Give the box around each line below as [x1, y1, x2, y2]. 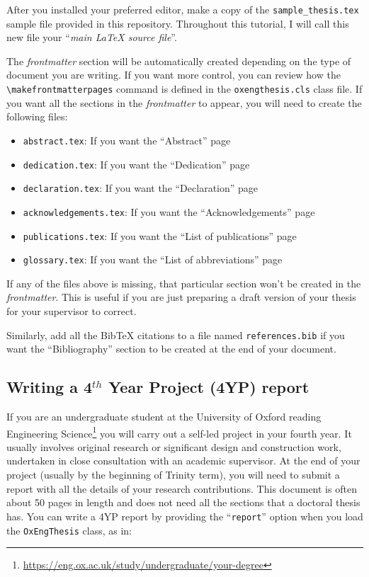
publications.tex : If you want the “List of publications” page [23, 228, 297, 243]
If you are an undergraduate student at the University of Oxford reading [6, 409, 322, 424]
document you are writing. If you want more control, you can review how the [6, 67, 341, 82]
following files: [6, 109, 68, 124]
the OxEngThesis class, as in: [6, 522, 132, 537]
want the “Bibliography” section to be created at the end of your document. [6, 341, 336, 356]
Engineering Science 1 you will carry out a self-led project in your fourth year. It [6, 423, 352, 440]
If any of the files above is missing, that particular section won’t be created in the [6, 275, 361, 290]
